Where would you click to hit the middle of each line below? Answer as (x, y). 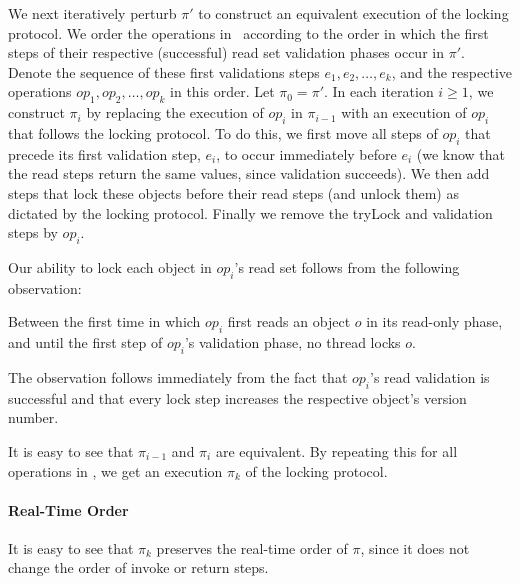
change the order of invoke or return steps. (138, 567)
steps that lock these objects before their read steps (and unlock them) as (233, 192)
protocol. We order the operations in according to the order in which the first (248, 32)
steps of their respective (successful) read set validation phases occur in (226, 52)
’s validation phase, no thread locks (292, 342)
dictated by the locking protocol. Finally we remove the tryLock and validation (250, 212)
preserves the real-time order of (252, 547)
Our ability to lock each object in (110, 266)
